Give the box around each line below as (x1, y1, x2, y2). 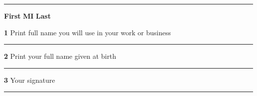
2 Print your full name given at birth (4, 51, 116, 61)
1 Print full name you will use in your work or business (4, 27, 171, 37)
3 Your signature (4, 74, 55, 85)
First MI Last (4, 11, 51, 21)
